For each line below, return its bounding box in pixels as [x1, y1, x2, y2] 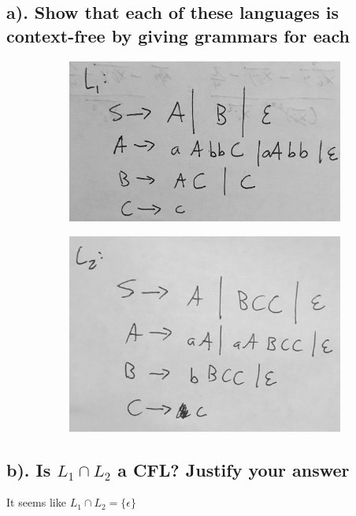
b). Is [6, 457, 51, 481]
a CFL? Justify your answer [117, 457, 350, 481]
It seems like [6, 494, 66, 510]
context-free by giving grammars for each [6, 23, 350, 47]
